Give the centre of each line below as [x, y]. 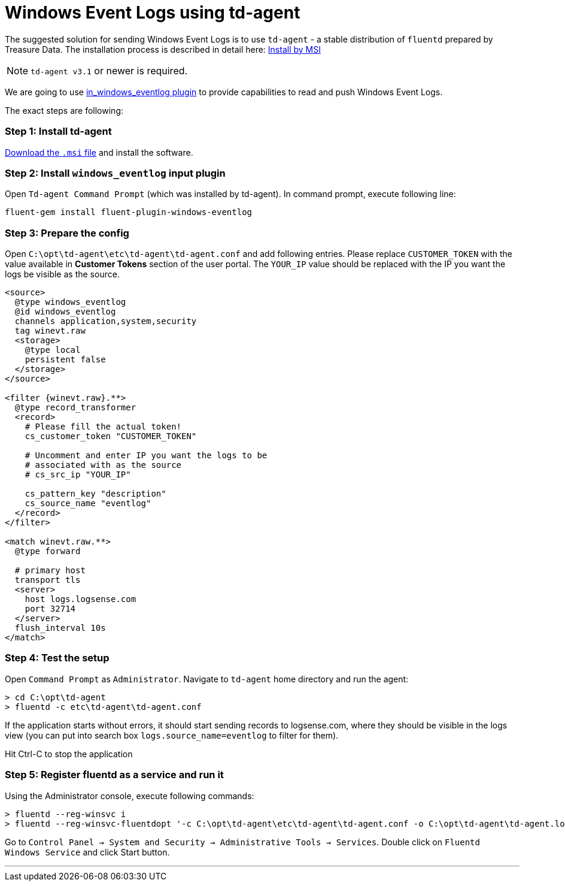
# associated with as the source [103, 465]
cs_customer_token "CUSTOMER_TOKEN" [111, 436]
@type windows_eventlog [70, 302]
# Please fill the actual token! [103, 427]
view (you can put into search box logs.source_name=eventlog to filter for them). [172, 735]
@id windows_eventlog [65, 312]
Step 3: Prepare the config [67, 233]
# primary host [50, 570]
